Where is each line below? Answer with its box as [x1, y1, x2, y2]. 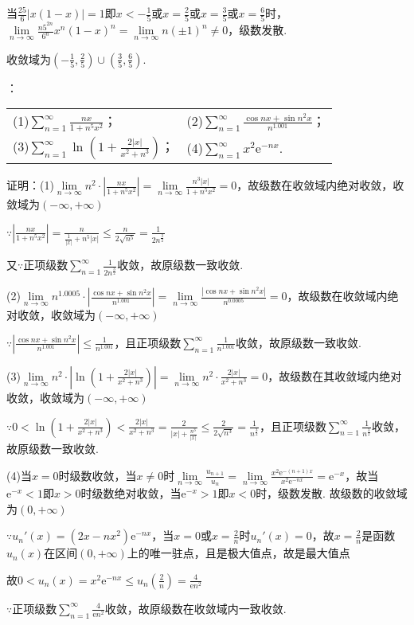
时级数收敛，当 [58, 467, 137, 483]
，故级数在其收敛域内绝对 [268, 367, 402, 384]
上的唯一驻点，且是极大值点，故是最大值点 [127, 545, 350, 561]
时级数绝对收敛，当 [80, 484, 182, 501]
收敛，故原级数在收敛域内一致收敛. [104, 600, 287, 616]
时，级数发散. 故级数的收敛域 [256, 484, 408, 501]
